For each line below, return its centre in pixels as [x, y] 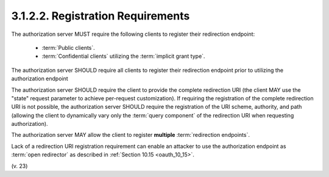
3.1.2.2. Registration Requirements [101, 16]
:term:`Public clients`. [69, 47]
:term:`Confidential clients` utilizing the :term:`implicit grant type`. [123, 56]
